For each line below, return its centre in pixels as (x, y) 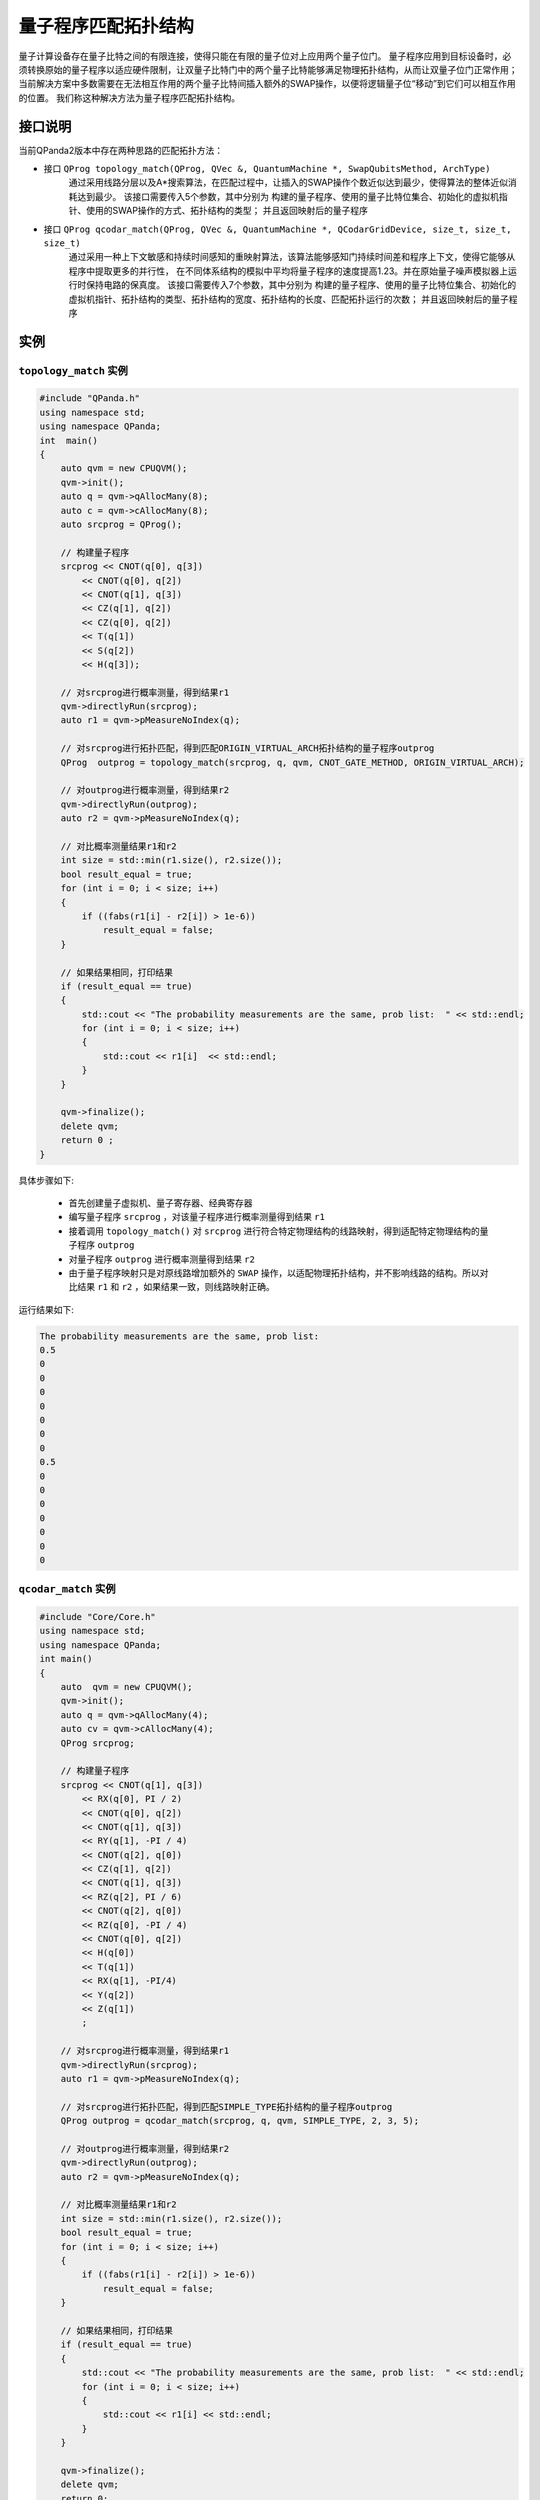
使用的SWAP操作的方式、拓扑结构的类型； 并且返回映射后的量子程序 (227, 211)
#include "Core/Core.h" (98, 1617)
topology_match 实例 (73, 370)
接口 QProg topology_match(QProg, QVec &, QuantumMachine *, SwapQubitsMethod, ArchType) (267, 169)
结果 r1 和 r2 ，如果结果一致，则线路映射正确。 (175, 1287)
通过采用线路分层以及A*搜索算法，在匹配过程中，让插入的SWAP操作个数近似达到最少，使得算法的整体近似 (288, 182)
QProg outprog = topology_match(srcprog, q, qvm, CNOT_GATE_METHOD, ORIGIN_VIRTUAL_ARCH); (292, 762)
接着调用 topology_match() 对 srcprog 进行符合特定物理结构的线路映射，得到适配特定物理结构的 (274, 1231)
